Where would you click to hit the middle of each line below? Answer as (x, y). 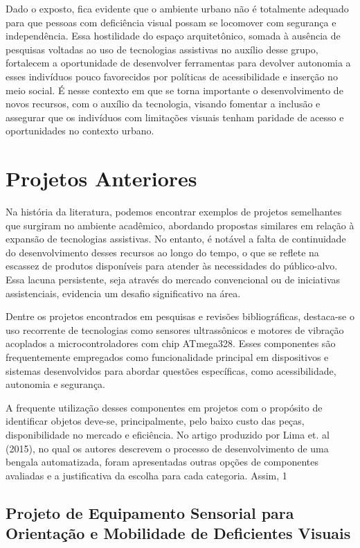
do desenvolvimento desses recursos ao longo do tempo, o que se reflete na (162, 252)
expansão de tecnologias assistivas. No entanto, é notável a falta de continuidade (176, 239)
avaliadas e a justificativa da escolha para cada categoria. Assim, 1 (146, 475)
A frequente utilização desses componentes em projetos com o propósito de (164, 407)
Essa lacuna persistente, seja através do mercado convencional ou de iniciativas (173, 280)
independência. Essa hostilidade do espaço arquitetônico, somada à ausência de (173, 36)
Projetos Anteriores (101, 178)
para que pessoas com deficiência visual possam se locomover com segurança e (171, 22)
